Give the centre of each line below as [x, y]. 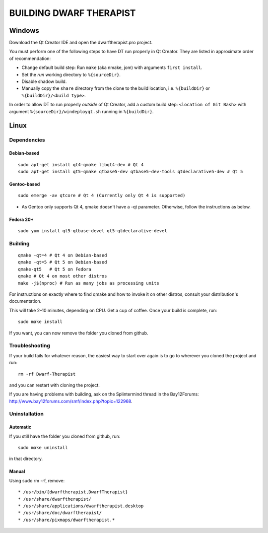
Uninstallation [27, 414]
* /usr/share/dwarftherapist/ [55, 499]
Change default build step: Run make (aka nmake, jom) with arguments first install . [112, 67]
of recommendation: [30, 58]
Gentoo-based [25, 184]
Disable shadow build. [44, 81]
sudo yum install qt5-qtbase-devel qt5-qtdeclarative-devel [93, 231]
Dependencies [27, 140]
